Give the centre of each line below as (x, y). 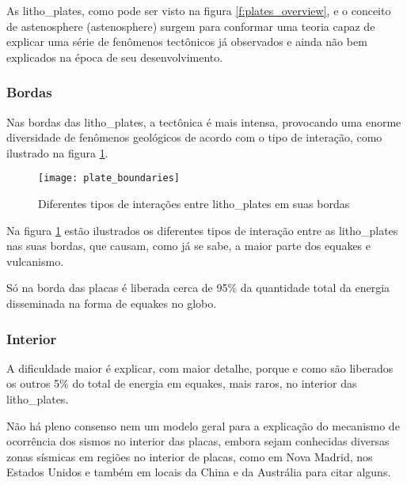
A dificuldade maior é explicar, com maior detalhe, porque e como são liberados (200, 368)
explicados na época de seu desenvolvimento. (115, 57)
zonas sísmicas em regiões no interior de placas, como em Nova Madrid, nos (190, 456)
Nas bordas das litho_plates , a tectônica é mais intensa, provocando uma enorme (204, 121)
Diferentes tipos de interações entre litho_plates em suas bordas (194, 204)
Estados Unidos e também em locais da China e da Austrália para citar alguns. (199, 472)
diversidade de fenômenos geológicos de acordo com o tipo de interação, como (194, 137)
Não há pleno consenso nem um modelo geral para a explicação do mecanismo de (203, 425)
